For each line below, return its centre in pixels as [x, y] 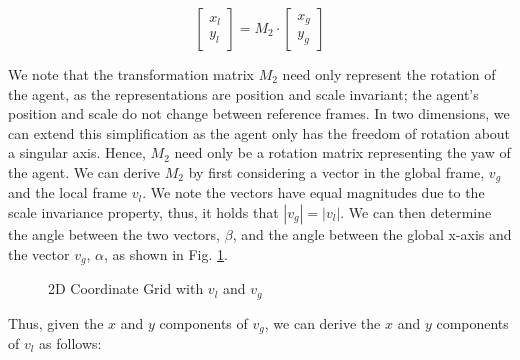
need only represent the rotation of [389, 74]
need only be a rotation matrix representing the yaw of [342, 152]
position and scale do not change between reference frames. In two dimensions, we [259, 113]
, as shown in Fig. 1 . [165, 253]
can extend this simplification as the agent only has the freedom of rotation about [259, 132]
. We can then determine [416, 212]
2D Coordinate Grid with [126, 288]
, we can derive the [322, 322]
